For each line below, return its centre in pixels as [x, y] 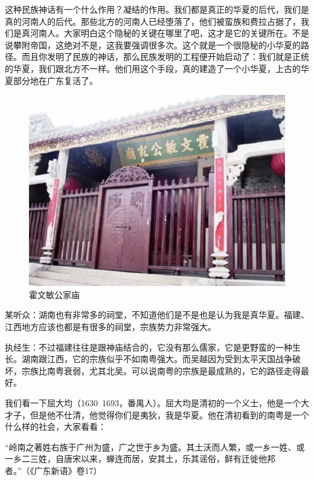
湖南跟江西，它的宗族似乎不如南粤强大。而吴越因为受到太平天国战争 [157, 359]
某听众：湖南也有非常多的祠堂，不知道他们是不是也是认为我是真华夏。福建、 [157, 315]
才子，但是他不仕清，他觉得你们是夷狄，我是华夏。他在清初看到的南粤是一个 [157, 414]
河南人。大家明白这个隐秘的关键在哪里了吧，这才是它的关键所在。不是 [169, 33]
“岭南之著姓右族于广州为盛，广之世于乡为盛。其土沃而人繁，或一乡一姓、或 [155, 446]
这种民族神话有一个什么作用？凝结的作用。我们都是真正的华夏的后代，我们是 [157, 9]
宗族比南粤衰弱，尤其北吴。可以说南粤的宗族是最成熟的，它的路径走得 [161, 370]
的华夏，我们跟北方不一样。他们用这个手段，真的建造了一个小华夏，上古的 [153, 68]
